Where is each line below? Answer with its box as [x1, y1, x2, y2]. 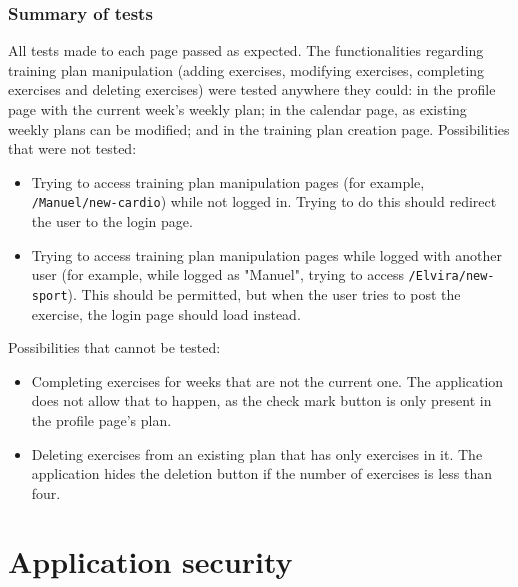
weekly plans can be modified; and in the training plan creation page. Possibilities [8, 118, 510, 139]
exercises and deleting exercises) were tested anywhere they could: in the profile [8, 79, 496, 100]
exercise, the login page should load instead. [31, 303, 301, 324]
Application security [8, 541, 293, 582]
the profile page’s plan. [31, 409, 172, 430]
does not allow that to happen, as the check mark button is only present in [31, 390, 492, 411]
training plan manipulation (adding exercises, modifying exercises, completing [8, 59, 485, 80]
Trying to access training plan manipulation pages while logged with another [31, 244, 502, 265]
